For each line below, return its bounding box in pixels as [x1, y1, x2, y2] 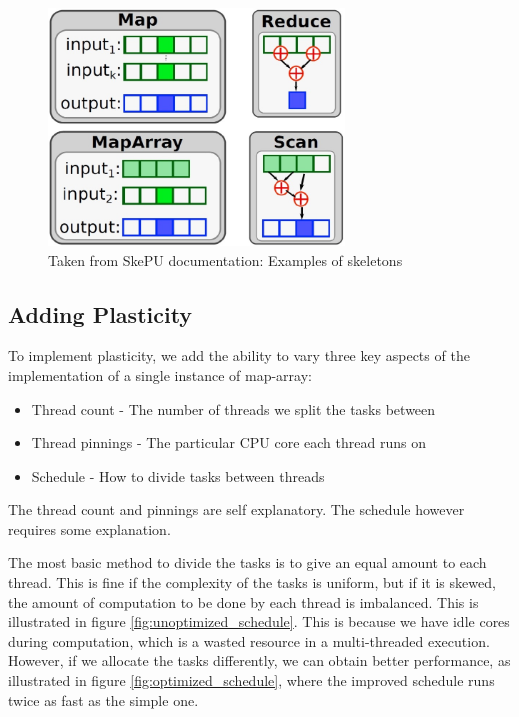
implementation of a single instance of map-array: [8, 364, 312, 385]
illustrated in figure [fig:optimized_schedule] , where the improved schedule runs [8, 670, 495, 691]
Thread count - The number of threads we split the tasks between [31, 398, 436, 419]
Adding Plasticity [8, 298, 193, 329]
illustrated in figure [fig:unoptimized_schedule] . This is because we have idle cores [8, 611, 510, 632]
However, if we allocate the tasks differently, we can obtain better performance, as [8, 650, 511, 671]
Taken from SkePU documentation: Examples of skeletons [48, 249, 403, 270]
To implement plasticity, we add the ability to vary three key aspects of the [8, 345, 470, 366]
